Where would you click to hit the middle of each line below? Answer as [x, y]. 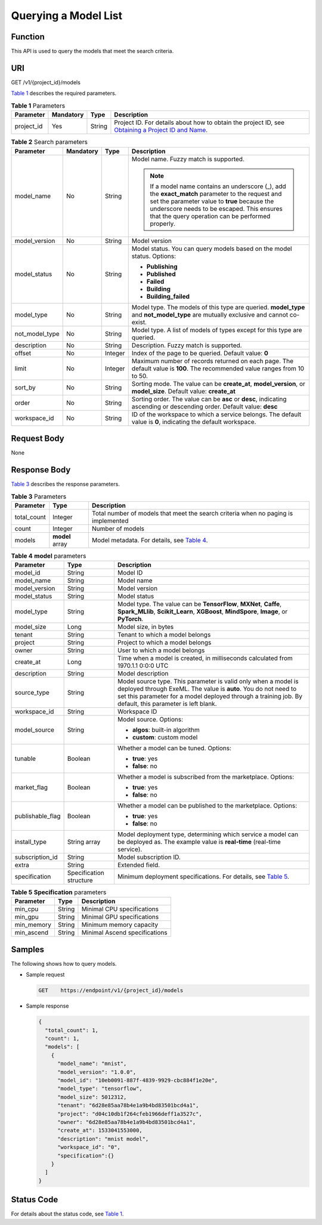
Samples [28, 949]
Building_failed [168, 296]
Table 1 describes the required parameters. [64, 93]
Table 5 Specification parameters [59, 892]
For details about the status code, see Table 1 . [67, 1214]
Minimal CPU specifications [120, 909]
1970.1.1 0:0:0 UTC [143, 666]
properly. [163, 223]
